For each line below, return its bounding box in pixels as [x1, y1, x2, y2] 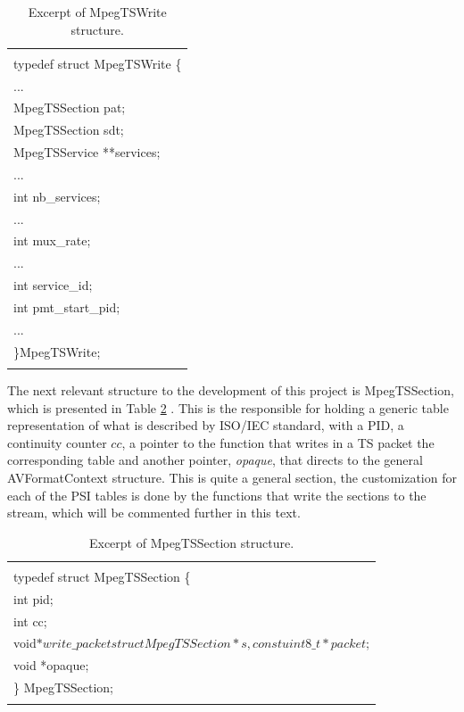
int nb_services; [13, 186, 101, 205]
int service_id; [13, 276, 93, 294]
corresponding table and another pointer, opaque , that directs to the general [7, 451, 423, 469]
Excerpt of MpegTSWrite [28, 3, 167, 21]
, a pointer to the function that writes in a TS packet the [121, 433, 435, 451]
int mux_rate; [13, 231, 91, 250]
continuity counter [7, 433, 107, 451]
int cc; [13, 611, 47, 630]
